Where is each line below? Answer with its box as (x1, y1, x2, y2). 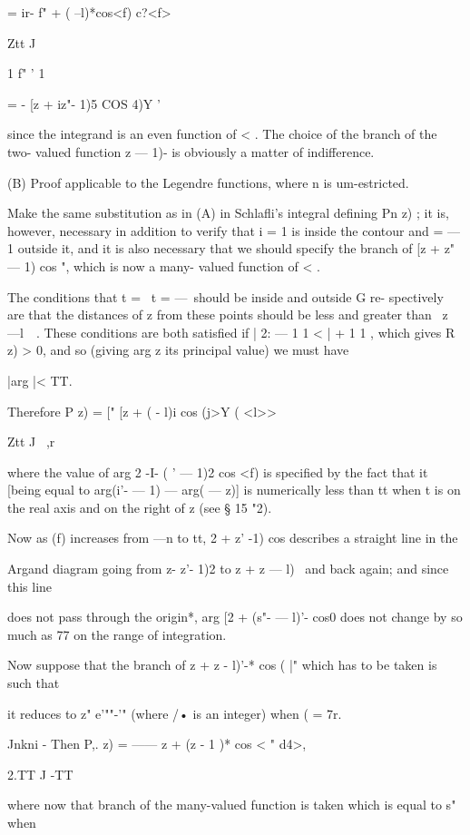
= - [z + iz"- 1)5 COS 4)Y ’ (7, 93, 161, 113)
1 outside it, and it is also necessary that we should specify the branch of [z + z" (7, 239, 455, 258)
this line (7, 576, 53, 595)
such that (7, 673, 60, 693)
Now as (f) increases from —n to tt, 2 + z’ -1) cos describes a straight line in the (7, 528, 458, 547)
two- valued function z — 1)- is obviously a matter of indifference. (7, 142, 375, 161)
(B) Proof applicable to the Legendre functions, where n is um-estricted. (7, 172, 409, 192)
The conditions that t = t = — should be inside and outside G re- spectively (7, 287, 444, 306)
